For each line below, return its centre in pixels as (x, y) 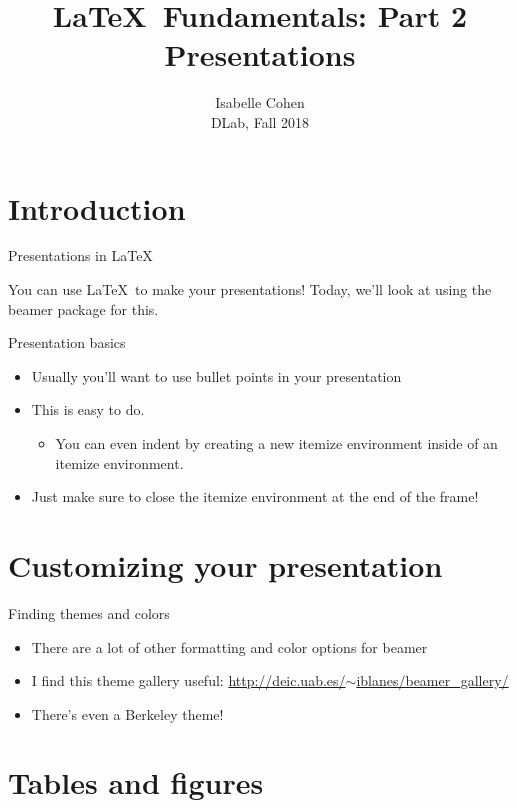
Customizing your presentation (225, 564)
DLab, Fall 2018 (260, 121)
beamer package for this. (83, 308)
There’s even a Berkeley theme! (127, 713)
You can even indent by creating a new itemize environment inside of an (276, 443)
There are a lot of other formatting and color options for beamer (229, 646)
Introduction (97, 207)
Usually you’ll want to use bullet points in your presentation (216, 375)
